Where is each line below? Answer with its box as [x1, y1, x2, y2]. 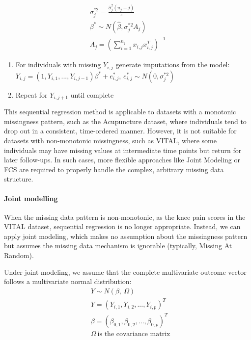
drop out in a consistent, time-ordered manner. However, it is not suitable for [4, 126, 237, 136]
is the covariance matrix [97, 330, 170, 338]
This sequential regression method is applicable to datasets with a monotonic [4, 106, 236, 117]
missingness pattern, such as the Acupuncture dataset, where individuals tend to [4, 116, 247, 126]
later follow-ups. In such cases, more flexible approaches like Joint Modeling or [4, 155, 240, 165]
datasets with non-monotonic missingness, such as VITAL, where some [4, 135, 217, 145]
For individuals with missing [15, 59, 101, 70]
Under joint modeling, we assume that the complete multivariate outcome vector [4, 266, 247, 277]
